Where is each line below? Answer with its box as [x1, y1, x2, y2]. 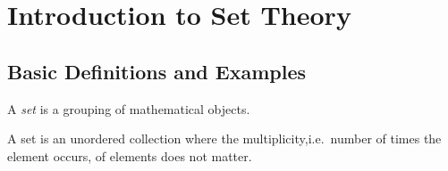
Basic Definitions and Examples [7, 57, 307, 85]
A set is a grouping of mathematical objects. [7, 99, 250, 118]
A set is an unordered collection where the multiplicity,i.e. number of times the [7, 129, 442, 148]
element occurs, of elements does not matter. [7, 146, 252, 165]
